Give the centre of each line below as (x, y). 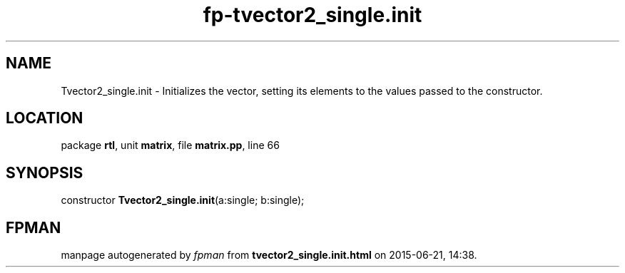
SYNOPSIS (45, 172)
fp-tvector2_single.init (312, 15)
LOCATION (45, 118)
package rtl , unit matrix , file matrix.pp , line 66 (170, 145)
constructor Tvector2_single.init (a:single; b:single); (183, 200)
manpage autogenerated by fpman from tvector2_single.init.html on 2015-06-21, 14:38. (269, 255)
